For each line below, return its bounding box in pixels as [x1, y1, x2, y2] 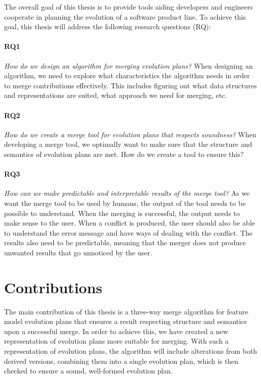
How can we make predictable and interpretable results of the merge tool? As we [4, 188, 250, 198]
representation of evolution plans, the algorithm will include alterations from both [4, 345, 257, 356]
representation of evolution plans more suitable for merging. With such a [4, 336, 229, 346]
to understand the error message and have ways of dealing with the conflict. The [4, 227, 253, 238]
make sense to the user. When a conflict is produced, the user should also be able [4, 218, 255, 228]
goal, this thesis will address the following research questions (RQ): [4, 21, 211, 32]
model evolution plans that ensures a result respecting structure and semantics [4, 316, 247, 327]
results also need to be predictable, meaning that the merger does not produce [4, 237, 246, 248]
